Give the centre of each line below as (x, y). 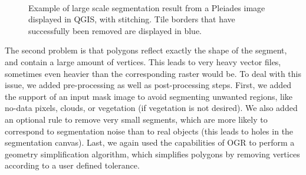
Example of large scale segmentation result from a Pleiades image (147, 7)
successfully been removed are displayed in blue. (115, 30)
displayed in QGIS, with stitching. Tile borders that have (132, 19)
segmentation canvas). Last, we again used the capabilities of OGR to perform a (150, 142)
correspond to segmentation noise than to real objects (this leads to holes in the (149, 131)
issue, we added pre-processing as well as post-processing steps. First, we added (148, 85)
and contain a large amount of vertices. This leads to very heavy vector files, (143, 61)
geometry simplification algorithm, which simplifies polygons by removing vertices (152, 154)
